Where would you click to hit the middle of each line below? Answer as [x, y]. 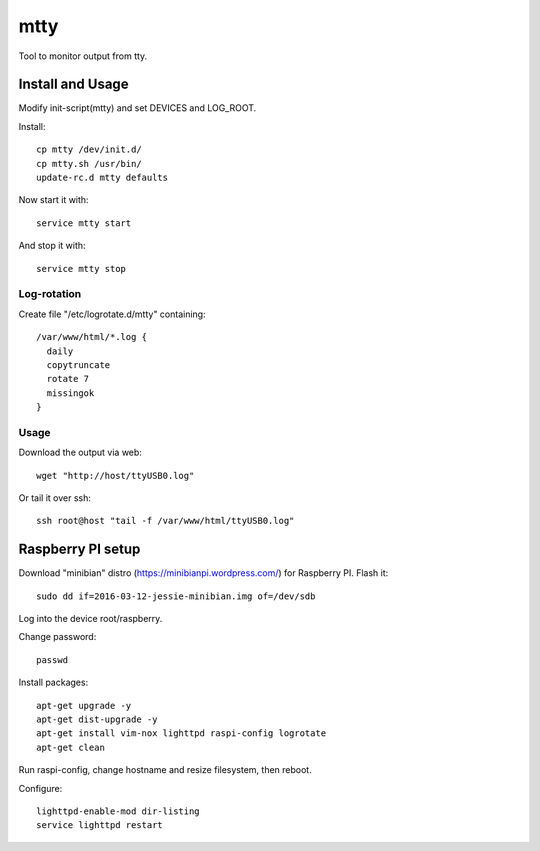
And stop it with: [52, 246]
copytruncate [78, 364]
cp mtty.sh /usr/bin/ [89, 163]
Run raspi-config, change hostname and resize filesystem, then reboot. [165, 770]
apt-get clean [70, 747]
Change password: [57, 637]
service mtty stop [81, 268]
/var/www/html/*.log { [92, 337]
